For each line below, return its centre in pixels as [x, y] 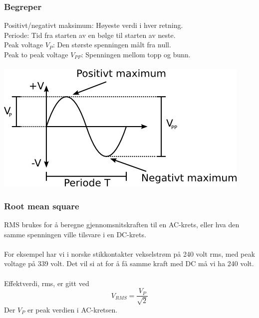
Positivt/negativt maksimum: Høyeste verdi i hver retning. [94, 25]
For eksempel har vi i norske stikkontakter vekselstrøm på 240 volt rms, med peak [129, 253]
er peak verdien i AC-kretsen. [72, 309]
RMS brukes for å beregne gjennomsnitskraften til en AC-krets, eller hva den [122, 224]
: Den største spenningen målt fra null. [112, 45]
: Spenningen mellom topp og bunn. [136, 54]
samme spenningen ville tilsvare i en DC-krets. [75, 234]
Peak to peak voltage [36, 54]
